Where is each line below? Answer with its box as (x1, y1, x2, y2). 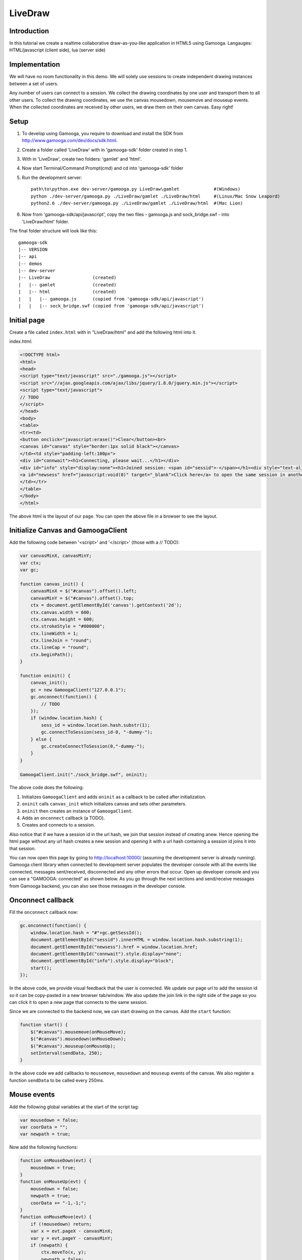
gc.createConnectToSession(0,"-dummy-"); (41, 743, 145, 749)
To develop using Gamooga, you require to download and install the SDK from (22, 130, 183, 136)
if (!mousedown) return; (30, 1221, 92, 1227)
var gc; (20, 567, 39, 573)
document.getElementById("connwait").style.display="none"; (30, 951, 182, 957)
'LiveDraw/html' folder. (22, 218, 69, 224)
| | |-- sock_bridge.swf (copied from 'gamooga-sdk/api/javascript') (18, 303, 204, 309)
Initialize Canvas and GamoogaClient (9, 526, 128, 535)
